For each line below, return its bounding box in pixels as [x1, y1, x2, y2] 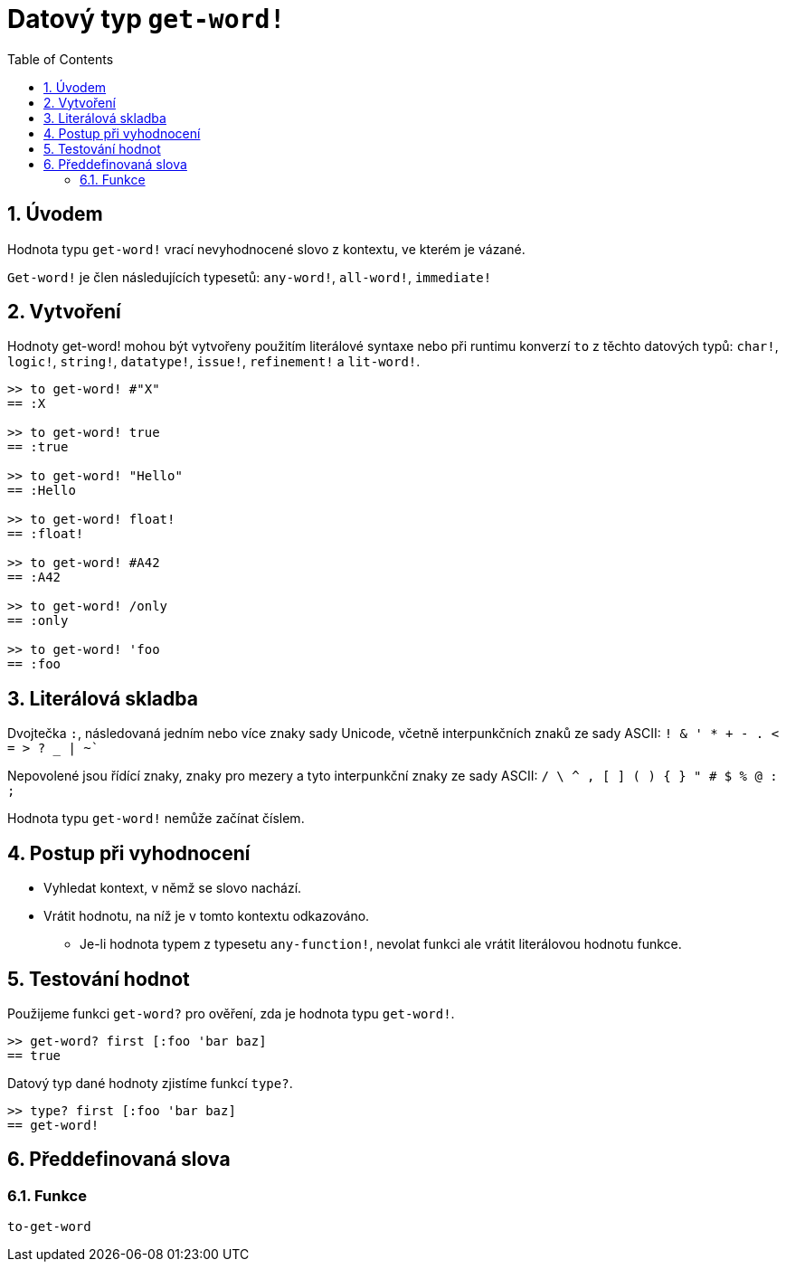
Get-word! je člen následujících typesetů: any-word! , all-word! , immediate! [7, 269, 492, 285]
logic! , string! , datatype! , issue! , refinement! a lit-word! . [7, 354, 421, 370]
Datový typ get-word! [7, 4, 286, 34]
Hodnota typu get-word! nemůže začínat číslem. [7, 810, 305, 827]
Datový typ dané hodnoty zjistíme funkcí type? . [7, 1075, 293, 1091]
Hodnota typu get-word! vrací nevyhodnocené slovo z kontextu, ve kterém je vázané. [7, 241, 526, 257]
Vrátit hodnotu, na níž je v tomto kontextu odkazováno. [43, 908, 370, 924]
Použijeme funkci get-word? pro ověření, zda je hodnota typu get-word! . [7, 1005, 455, 1021]
